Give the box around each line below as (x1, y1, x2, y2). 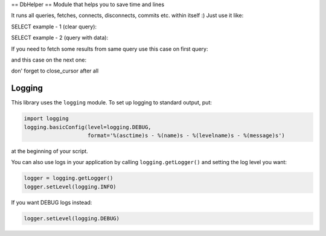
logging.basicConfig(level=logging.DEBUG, (24, 124, 152, 130)
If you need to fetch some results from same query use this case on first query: (11, 45, 208, 53)
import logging (24, 115, 69, 122)
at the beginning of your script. (11, 148, 89, 155)
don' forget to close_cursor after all (11, 67, 99, 75)
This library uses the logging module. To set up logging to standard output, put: (11, 99, 213, 106)
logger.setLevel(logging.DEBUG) (24, 215, 120, 222)
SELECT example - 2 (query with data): (11, 34, 109, 42)
